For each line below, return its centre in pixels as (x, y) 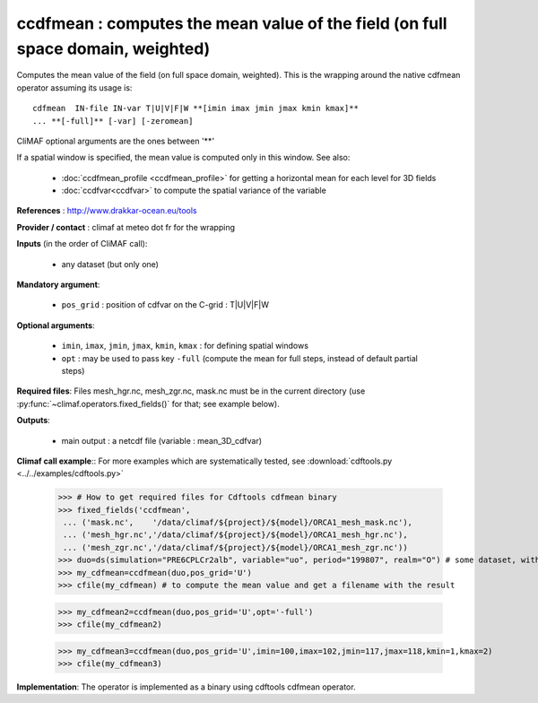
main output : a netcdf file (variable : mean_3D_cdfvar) (162, 440)
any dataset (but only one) (110, 264)
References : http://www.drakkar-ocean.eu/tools (107, 211)
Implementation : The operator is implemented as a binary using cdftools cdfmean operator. (186, 687)
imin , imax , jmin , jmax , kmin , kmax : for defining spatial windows (185, 346)
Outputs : (34, 421)
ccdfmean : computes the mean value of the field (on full (232, 23)
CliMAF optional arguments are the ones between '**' (116, 141)
